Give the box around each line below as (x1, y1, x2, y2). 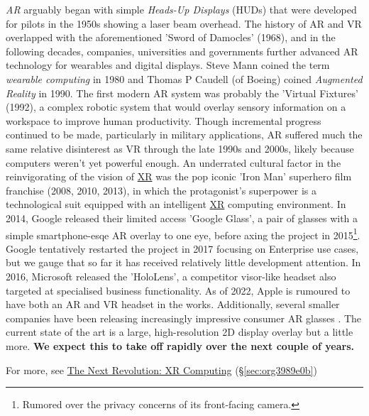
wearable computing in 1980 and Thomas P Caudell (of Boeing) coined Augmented (6, 71, 363, 86)
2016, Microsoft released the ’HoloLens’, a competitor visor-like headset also (6, 268, 336, 283)
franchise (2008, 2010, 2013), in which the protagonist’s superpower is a (6, 182, 317, 197)
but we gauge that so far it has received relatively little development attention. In (6, 255, 361, 270)
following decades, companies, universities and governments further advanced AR (6, 43, 358, 58)
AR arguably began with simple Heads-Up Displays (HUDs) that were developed (6, 2, 357, 16)
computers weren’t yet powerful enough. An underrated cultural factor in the (6, 155, 341, 170)
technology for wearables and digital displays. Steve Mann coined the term (6, 58, 330, 72)
